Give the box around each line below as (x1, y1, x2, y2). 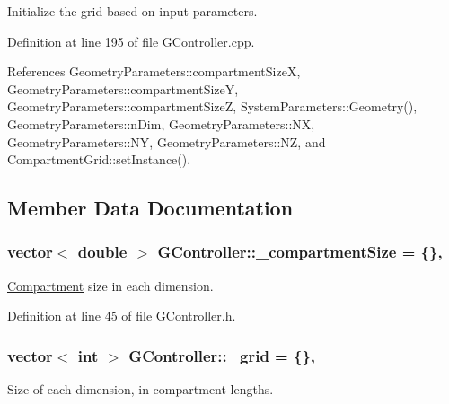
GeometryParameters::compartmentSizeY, (7, 79, 239, 98)
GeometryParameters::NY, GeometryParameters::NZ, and (7, 132, 326, 151)
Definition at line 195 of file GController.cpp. (7, 31, 255, 50)
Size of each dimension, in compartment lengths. (7, 380, 274, 399)
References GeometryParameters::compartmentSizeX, (7, 62, 301, 81)
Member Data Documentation (7, 194, 294, 222)
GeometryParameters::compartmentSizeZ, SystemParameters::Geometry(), (7, 97, 418, 116)
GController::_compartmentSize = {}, (157, 241, 443, 263)
